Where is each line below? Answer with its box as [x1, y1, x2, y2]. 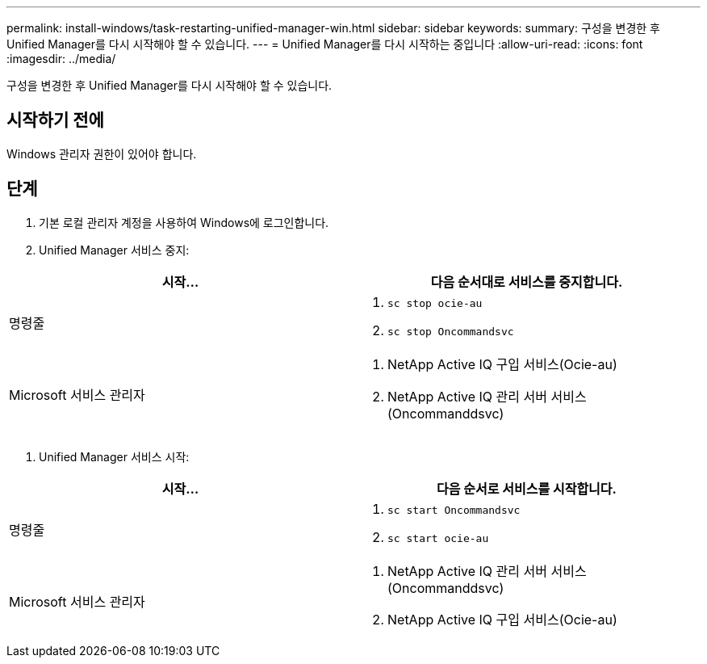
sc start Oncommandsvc [387, 503, 521, 516]
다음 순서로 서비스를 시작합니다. [437, 480, 617, 497]
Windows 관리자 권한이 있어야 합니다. [6, 146, 197, 161]
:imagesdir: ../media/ [6, 52, 116, 65]
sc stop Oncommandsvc [387, 325, 514, 338]
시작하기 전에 [6, 110, 104, 131]
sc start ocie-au [387, 532, 489, 544]
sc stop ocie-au [387, 296, 483, 309]
